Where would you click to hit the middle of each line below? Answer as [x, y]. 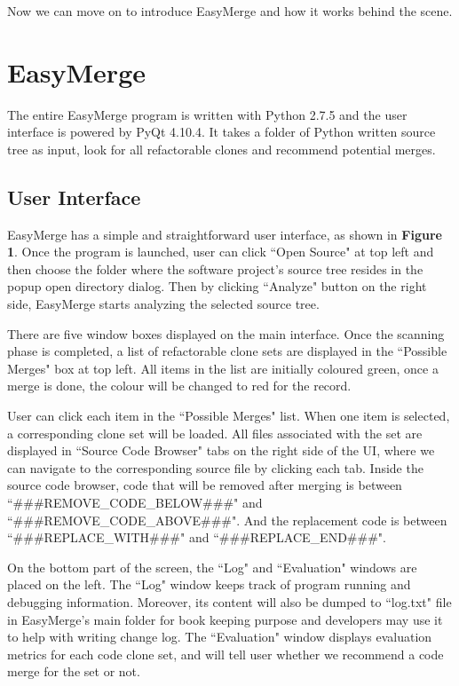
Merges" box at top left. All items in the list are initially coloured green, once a [223, 368]
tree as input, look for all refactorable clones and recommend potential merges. [222, 149]
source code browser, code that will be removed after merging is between [205, 485]
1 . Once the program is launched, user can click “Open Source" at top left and [221, 252]
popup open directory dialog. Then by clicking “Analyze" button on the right [217, 286]
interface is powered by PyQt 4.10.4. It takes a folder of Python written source [222, 132]
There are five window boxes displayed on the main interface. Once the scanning [226, 333]
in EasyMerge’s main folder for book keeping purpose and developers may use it [225, 619]
